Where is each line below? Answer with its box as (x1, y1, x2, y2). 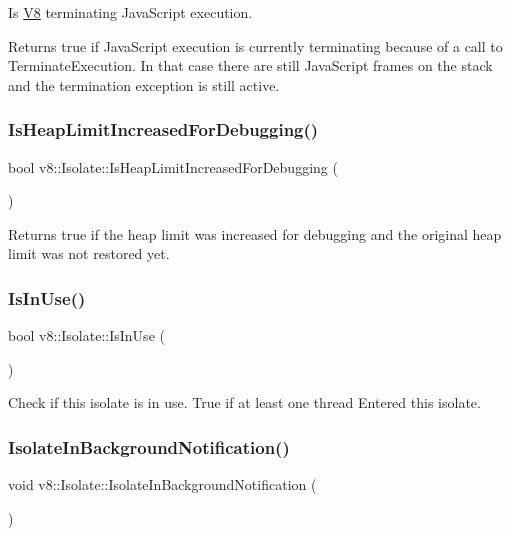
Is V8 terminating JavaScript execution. (8, 2, 253, 22)
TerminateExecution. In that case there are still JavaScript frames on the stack (8, 55, 493, 76)
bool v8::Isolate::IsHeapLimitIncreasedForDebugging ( (8, 156, 338, 177)
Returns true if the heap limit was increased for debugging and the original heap (8, 223, 502, 244)
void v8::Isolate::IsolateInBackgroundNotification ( (8, 474, 317, 495)
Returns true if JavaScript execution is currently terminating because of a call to (8, 35, 503, 56)
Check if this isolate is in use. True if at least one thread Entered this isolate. (8, 392, 481, 413)
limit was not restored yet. (8, 243, 170, 264)
